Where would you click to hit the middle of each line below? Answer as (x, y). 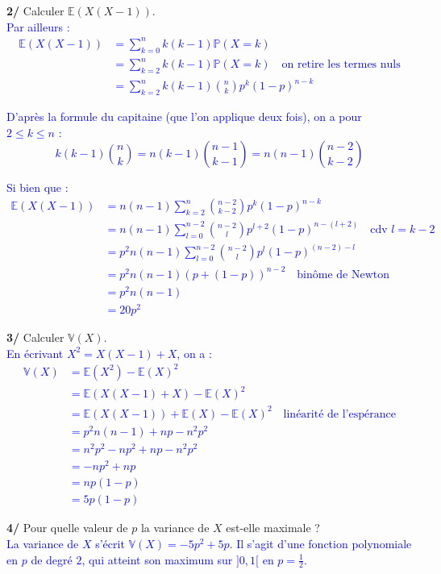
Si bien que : (37, 187)
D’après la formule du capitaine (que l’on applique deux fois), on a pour (184, 116)
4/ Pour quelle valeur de (67, 528)
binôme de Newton (343, 275)
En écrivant (35, 353)
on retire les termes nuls (341, 65)
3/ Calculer (35, 337)
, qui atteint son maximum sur (157, 559)
